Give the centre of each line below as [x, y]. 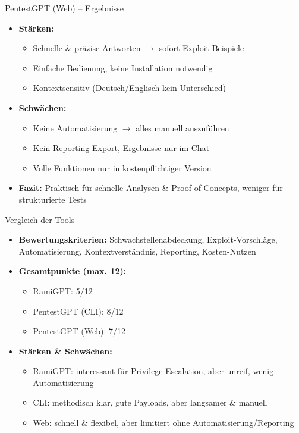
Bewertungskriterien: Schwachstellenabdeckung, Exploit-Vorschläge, [148, 239]
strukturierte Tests [53, 199]
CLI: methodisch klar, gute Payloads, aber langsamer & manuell [150, 402]
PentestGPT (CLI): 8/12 [78, 311]
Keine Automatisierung [75, 128]
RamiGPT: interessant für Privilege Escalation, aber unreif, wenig [153, 371]
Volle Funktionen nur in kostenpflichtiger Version [122, 167]
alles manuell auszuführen [182, 128]
